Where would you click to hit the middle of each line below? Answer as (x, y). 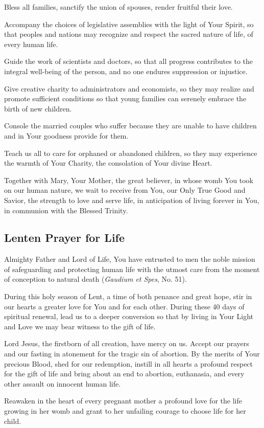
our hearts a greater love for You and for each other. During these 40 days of (124, 306)
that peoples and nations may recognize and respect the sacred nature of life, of (129, 34)
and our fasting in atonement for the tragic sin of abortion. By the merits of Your (132, 354)
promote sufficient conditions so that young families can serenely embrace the (125, 98)
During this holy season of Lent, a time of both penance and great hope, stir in (128, 296)
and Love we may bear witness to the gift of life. (80, 326)
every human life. (31, 44)
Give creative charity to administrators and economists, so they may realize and (129, 88)
